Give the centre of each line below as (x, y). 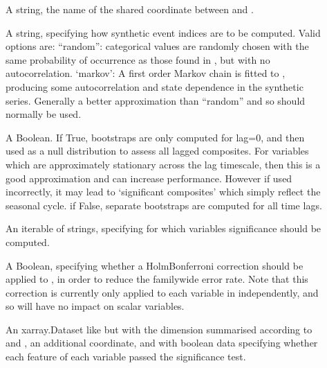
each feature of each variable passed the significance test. (126, 357)
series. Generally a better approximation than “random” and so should (156, 100)
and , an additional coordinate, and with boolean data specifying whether (162, 343)
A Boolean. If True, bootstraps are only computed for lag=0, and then (155, 137)
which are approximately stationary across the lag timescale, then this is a (163, 164)
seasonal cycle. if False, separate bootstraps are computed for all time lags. (164, 205)
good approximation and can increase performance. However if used (149, 178)
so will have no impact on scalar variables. (95, 306)
